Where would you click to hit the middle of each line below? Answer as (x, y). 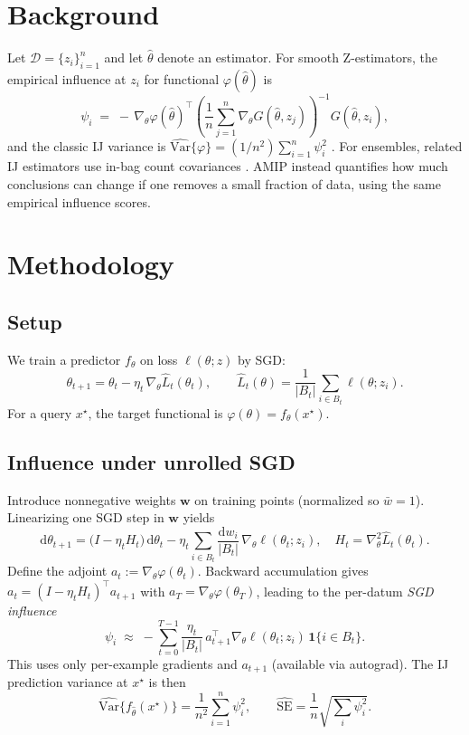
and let (124, 57)
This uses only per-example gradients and (122, 663)
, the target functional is (155, 412)
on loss (159, 359)
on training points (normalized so (287, 499)
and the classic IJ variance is (87, 146)
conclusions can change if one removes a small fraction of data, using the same (224, 183)
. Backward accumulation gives (283, 571)
